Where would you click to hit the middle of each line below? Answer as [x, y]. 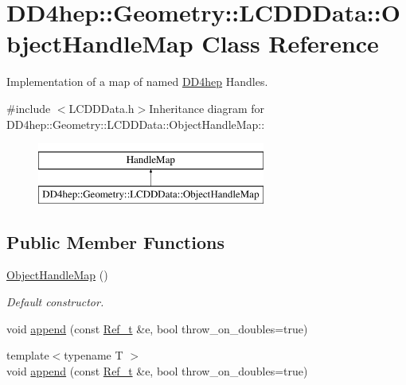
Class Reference [290, 43]
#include [29, 108]
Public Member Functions [115, 241]
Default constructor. [55, 302]
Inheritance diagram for [207, 108]
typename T [94, 355]
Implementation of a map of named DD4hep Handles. [137, 82]
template [28, 355]
